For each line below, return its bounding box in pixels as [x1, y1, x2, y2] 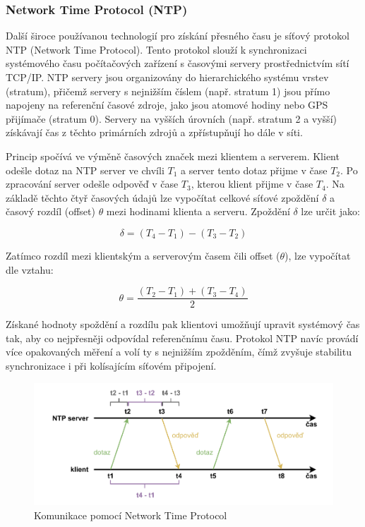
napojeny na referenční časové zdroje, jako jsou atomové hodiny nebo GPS [6, 97, 328, 112]
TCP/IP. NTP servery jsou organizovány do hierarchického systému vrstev [6, 70, 329, 84]
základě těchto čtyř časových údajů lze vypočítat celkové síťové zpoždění [6, 190, 319, 205]
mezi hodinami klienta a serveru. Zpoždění [106, 204, 290, 219]
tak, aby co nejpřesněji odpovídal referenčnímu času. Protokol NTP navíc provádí [6, 330, 359, 345]
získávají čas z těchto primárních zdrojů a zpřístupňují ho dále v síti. [6, 125, 303, 140]
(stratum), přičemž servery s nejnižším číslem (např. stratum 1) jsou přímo [6, 83, 330, 98]
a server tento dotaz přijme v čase [180, 162, 328, 177]
